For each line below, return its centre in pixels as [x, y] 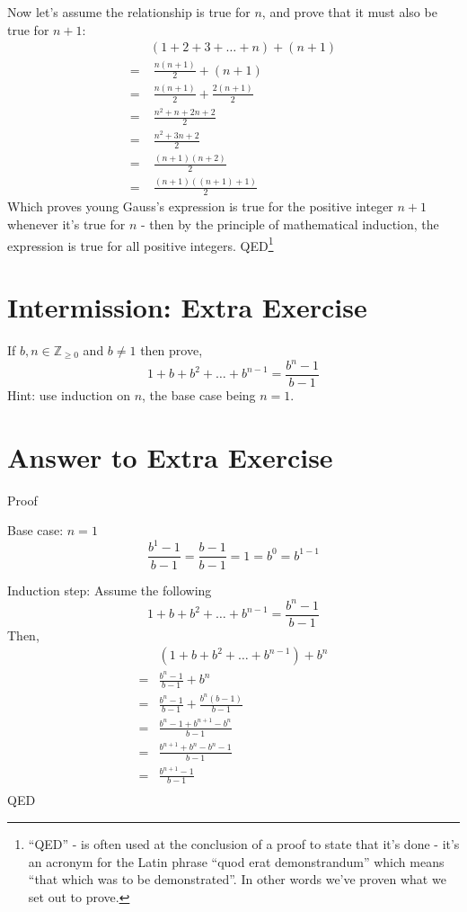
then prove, [172, 349]
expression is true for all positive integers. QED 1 [141, 244]
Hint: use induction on [69, 395]
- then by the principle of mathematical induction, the [290, 224]
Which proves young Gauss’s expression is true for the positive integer [200, 206]
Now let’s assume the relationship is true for [129, 12]
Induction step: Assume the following [110, 590]
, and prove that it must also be [349, 12]
